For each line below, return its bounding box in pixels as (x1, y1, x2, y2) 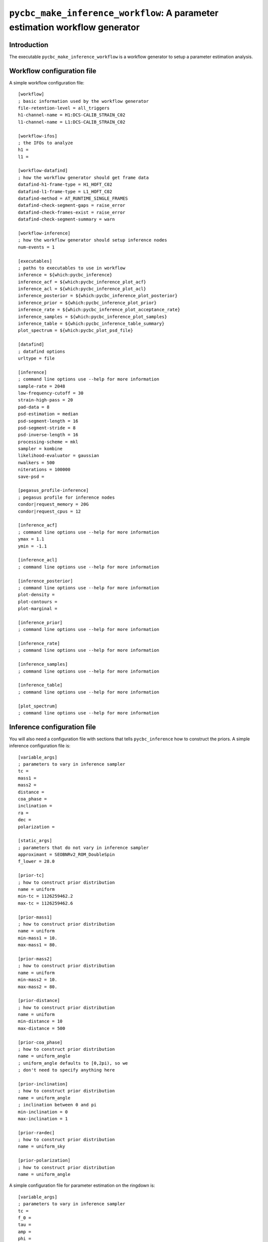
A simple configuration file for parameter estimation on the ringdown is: (9, 1182, 155, 1188)
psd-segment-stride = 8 (18, 425, 76, 431)
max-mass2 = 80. (18, 984, 58, 990)
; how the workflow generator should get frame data (18, 174, 149, 180)
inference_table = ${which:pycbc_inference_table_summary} (18, 321, 165, 326)
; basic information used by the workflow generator (18, 98, 149, 104)
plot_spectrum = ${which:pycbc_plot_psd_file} (18, 328, 134, 333)
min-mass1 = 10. (18, 935, 58, 941)
